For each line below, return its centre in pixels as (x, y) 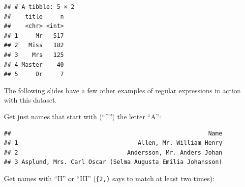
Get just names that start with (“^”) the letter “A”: (83, 116)
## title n (34, 16)
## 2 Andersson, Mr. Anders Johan (113, 152)
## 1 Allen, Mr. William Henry (113, 143)
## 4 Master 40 (34, 65)
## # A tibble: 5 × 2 (39, 7)
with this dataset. (31, 100)
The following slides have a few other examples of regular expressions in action (122, 90)
